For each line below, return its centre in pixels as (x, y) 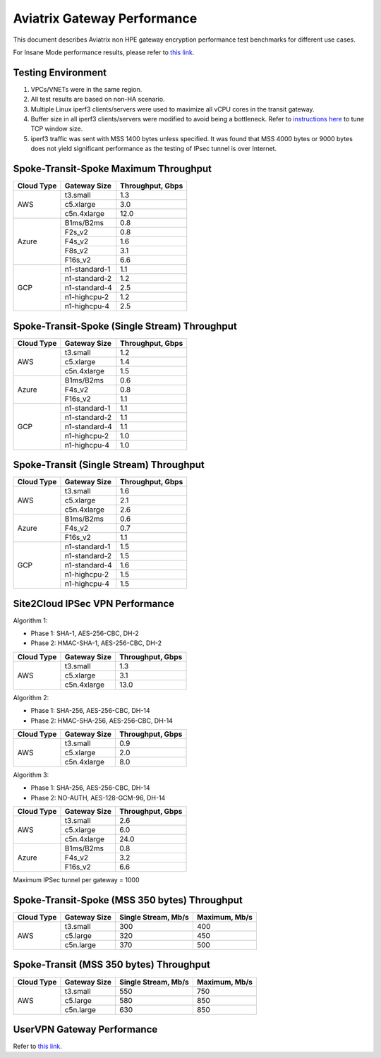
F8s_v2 (76, 251)
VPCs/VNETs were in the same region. (86, 89)
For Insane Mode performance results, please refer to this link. (104, 52)
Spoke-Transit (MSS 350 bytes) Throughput (112, 964)
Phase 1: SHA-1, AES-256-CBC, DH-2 (85, 633)
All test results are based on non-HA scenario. (98, 100)
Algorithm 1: (30, 620)
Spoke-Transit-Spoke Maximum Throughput (112, 169)
